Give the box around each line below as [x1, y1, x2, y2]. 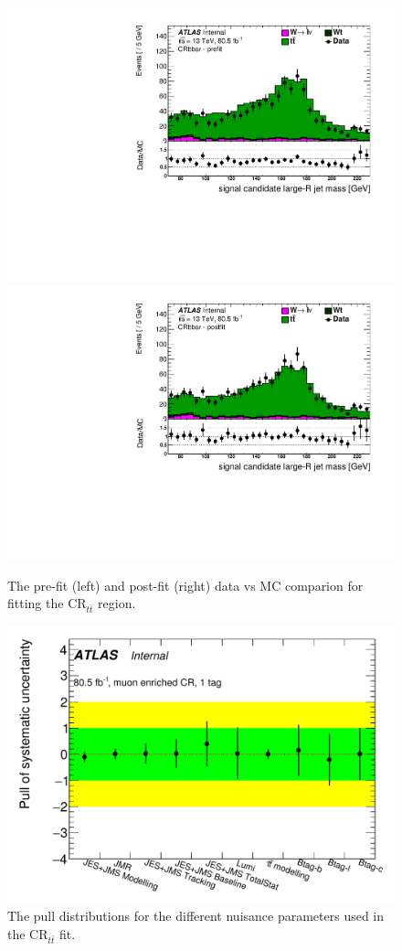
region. [98, 593, 136, 613]
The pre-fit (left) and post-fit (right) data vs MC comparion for [7, 575, 364, 594]
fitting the [7, 593, 64, 613]
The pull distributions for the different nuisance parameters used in [7, 906, 385, 925]
